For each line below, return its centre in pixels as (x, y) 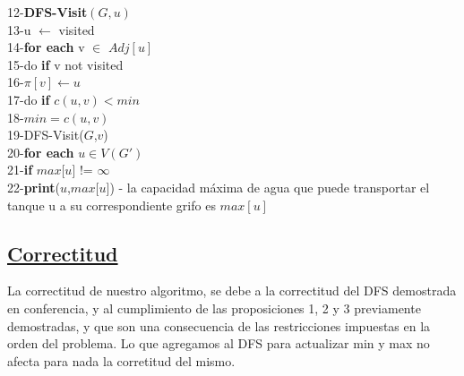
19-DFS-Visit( (46, 135)
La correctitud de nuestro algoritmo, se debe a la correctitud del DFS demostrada (232, 291)
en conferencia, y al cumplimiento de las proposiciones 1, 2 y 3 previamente (214, 308)
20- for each (41, 152)
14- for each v (46, 47)
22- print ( (34, 187)
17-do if (29, 99)
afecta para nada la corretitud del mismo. (121, 360)
